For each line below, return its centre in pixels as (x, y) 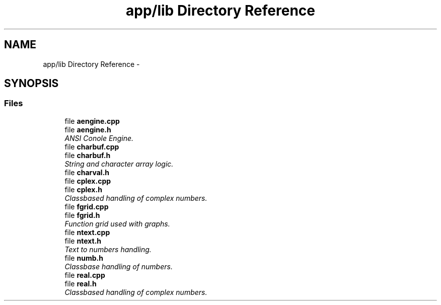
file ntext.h (83, 241)
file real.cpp (85, 275)
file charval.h (87, 172)
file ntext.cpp (87, 232)
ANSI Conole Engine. (99, 138)
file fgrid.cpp (87, 206)
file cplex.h (83, 189)
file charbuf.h (88, 155)
